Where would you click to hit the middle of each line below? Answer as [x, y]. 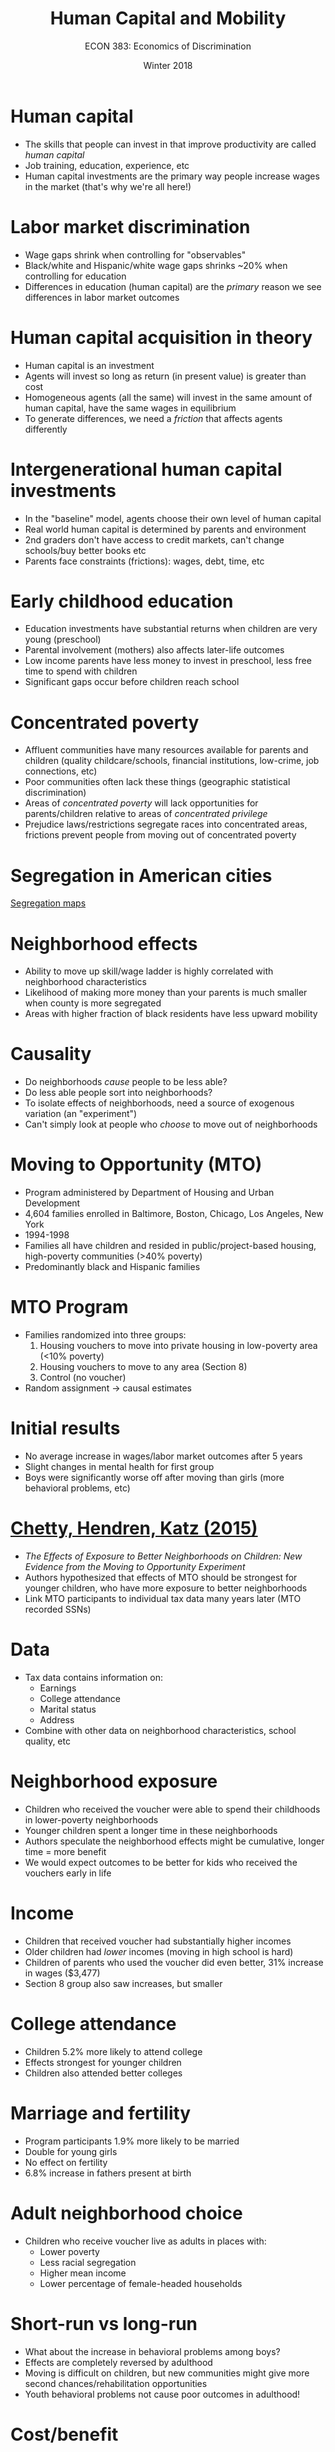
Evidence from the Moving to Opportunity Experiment [135, 1566]
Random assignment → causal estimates [108, 1388]
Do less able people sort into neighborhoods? [118, 1093]
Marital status [68, 1709]
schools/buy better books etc [85, 550]
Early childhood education [122, 601]
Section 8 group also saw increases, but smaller [123, 1983]
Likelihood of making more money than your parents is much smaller [166, 993]
